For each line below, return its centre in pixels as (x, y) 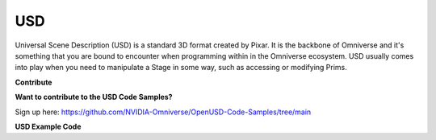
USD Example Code (48, 126)
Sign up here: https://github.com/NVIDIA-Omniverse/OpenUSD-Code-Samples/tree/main (163, 112)
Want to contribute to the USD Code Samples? (94, 97)
